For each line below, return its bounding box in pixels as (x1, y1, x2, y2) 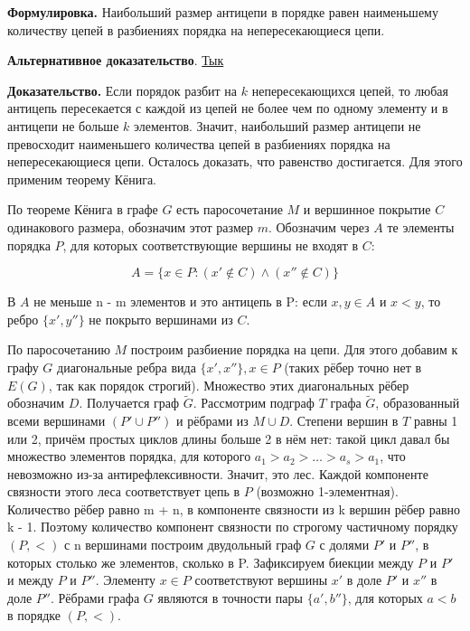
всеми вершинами (7, 410, 106, 429)
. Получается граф (79, 393, 180, 412)
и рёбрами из (176, 410, 249, 429)
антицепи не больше (7, 116, 119, 135)
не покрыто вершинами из (89, 309, 233, 328)
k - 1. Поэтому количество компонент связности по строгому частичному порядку (7, 517, 458, 536)
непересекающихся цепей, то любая (251, 80, 448, 99)
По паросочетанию (7, 340, 110, 359)
